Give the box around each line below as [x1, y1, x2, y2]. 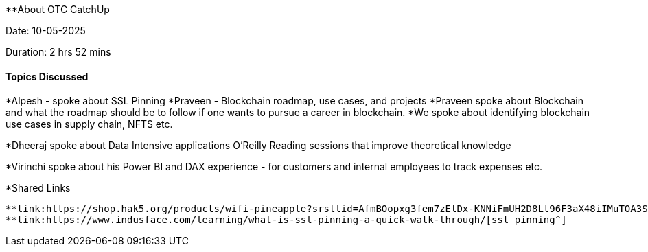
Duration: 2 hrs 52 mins [5, 46, 111, 58]
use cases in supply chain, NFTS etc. [5, 118, 173, 130]
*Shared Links [5, 182, 71, 194]
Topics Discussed [5, 70, 89, 82]
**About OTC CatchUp [5, 3, 110, 15]
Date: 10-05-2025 [5, 25, 86, 36]
